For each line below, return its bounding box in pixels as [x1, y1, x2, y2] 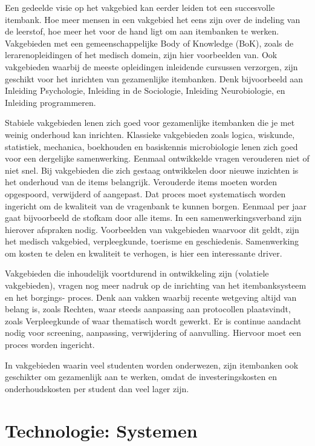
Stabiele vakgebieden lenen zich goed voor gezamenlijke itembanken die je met [5, 116, 295, 129]
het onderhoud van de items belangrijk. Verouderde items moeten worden [5, 175, 277, 188]
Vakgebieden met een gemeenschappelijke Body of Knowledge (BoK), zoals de [5, 36, 294, 49]
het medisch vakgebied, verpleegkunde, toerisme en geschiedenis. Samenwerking [5, 235, 299, 248]
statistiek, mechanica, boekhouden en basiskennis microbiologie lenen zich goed [5, 140, 298, 152]
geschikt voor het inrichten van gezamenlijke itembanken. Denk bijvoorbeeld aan [5, 72, 304, 85]
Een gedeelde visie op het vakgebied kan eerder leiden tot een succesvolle [5, 1, 275, 13]
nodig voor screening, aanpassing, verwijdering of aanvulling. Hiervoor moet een [5, 326, 302, 339]
